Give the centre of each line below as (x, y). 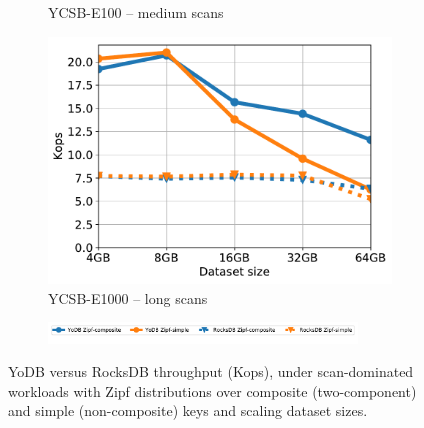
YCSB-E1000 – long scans (128, 297)
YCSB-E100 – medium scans (136, 12)
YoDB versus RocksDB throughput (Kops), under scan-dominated (211, 371)
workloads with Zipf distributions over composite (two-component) (212, 390)
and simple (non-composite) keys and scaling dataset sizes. (188, 410)
